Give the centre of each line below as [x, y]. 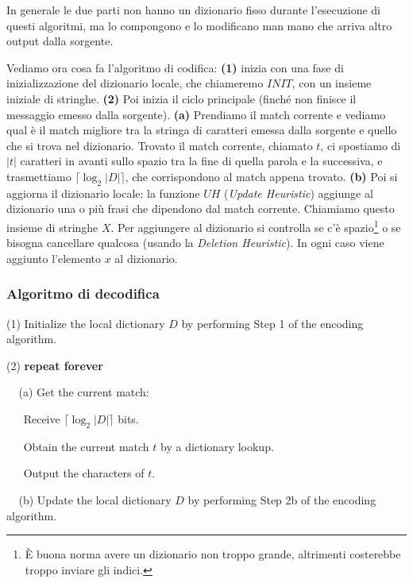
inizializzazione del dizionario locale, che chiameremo [135, 83]
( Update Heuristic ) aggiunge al [299, 193]
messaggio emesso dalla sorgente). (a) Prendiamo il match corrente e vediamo [196, 114]
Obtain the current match [86, 446]
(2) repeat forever [55, 365]
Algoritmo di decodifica [83, 293]
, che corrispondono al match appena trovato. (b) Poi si [261, 176]
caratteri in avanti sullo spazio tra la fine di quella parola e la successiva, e [201, 161]
